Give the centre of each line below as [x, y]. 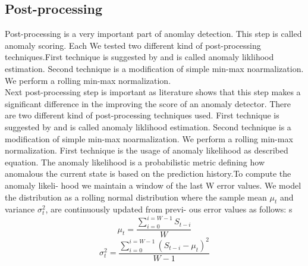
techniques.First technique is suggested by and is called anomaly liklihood [139, 57]
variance [20, 209]
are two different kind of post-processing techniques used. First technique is [142, 115]
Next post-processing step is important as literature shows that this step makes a [153, 92]
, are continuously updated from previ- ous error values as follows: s [169, 209]
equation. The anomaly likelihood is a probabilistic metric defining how [135, 162]
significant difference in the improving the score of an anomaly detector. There [148, 103]
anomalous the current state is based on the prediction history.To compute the [148, 173]
